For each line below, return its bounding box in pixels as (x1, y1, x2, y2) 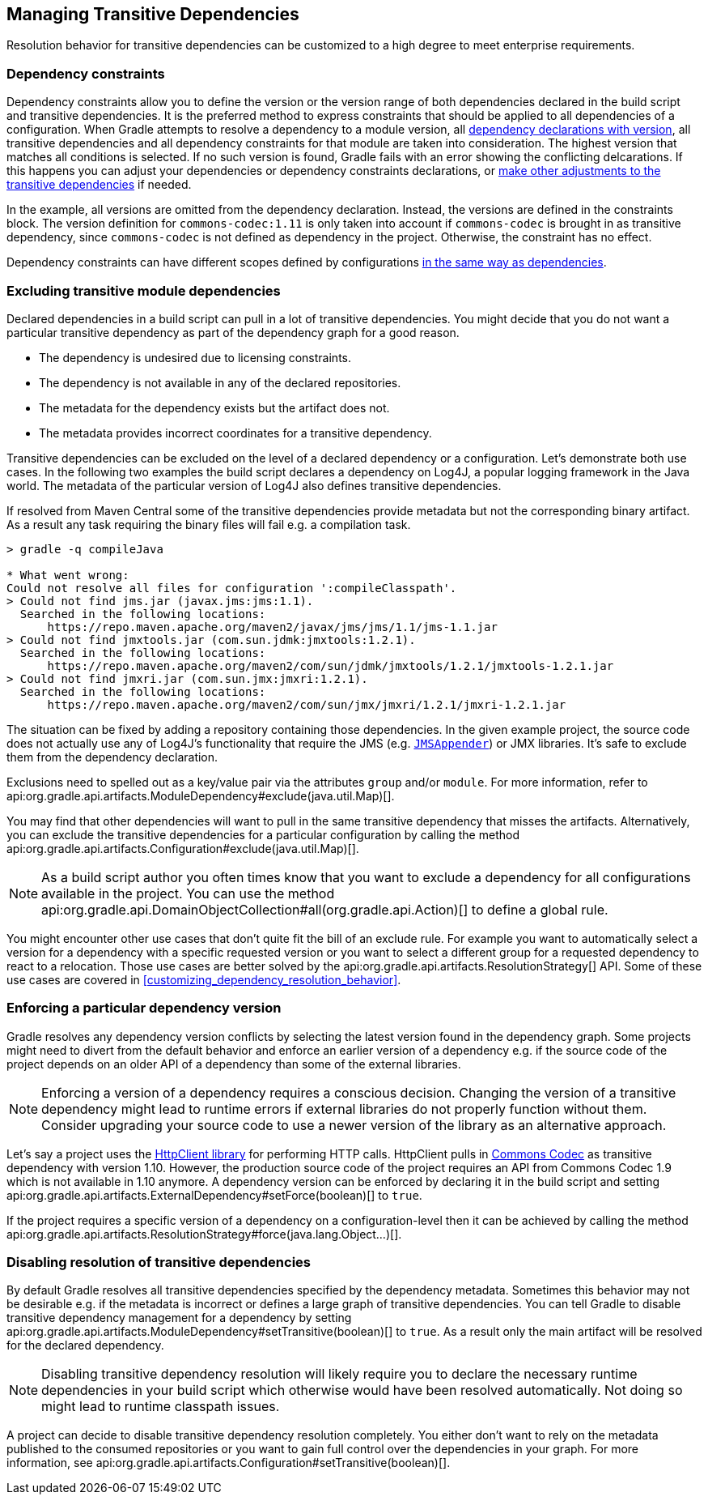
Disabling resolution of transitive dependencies (6, 1254, 312, 1271)
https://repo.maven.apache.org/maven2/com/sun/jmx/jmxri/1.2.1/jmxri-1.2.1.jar (47, 697, 566, 711)
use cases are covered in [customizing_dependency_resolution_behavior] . (6, 972, 401, 987)
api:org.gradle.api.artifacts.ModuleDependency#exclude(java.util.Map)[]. (6, 788, 395, 803)
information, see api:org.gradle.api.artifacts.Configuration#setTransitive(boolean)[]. (6, 1456, 451, 1470)
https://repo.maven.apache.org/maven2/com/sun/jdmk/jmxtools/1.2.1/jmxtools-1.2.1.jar (47, 659, 614, 672)
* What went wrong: (6, 568, 129, 582)
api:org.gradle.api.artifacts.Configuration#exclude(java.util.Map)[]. (6, 841, 359, 855)
